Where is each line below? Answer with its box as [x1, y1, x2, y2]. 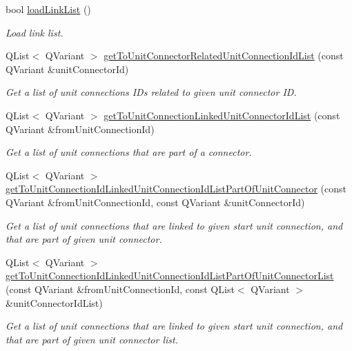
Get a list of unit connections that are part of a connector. [6, 145, 252, 159]
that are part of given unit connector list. [6, 332, 178, 346]
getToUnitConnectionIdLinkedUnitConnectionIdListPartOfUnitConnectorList [6, 268, 334, 283]
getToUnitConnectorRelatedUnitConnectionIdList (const [104, 48, 344, 63]
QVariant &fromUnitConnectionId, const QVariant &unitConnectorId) [6, 194, 305, 209]
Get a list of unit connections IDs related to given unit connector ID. [6, 85, 297, 99]
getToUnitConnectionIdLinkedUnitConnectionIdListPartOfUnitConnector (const [6, 181, 347, 196]
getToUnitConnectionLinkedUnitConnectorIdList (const [104, 108, 340, 122]
